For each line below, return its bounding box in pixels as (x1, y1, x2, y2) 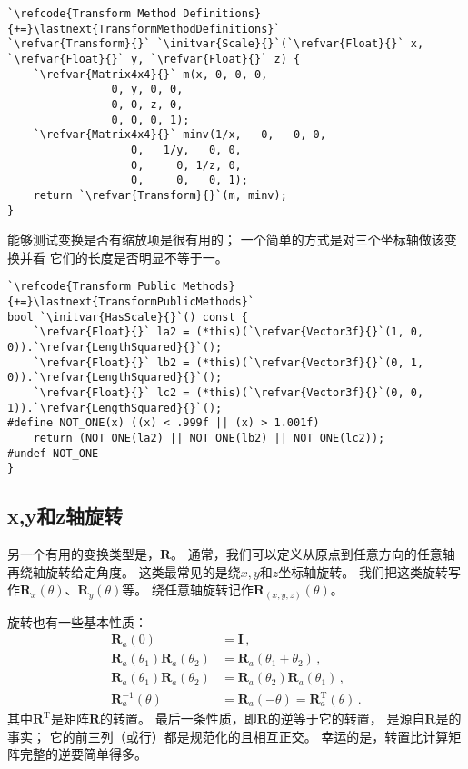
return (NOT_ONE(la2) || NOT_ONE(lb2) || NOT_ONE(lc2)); (33, 431, 385, 444)
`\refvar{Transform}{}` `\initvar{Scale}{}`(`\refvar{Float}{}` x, (7, 37, 424, 51)
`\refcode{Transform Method (7, 7, 177, 20)
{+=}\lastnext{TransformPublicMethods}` (7, 295, 255, 309)
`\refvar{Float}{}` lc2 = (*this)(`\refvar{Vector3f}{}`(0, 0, (33, 385, 424, 399)
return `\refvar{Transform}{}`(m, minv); (33, 188, 287, 202)
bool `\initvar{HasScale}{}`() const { (7, 310, 248, 324)
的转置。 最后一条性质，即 (100, 709, 257, 728)
